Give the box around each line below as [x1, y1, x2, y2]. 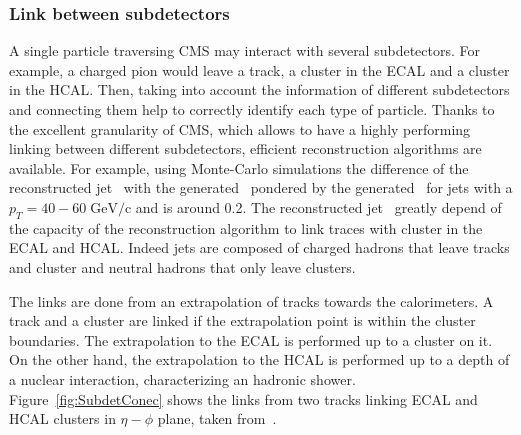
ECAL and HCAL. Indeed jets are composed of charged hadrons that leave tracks [9, 237, 510, 258]
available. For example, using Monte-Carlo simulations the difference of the [9, 157, 469, 178]
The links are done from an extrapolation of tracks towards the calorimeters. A [9, 290, 494, 311]
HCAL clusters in [9, 408, 116, 429]
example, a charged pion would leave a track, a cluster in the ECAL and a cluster [9, 59, 510, 80]
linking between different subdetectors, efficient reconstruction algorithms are [9, 138, 482, 159]
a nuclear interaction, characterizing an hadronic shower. [9, 368, 356, 389]
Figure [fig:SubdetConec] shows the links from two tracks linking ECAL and [9, 388, 478, 409]
